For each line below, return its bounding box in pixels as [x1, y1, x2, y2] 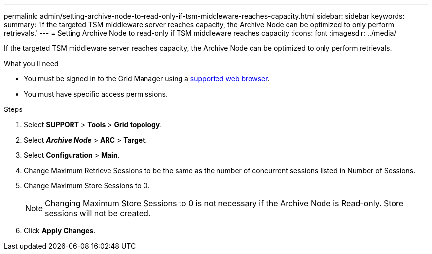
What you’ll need [4, 59, 59, 68]
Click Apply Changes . [24, 226, 96, 235]
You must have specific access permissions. [24, 90, 168, 98]
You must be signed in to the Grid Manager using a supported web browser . [24, 74, 270, 83]
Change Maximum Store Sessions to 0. [24, 181, 150, 190]
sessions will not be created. [45, 208, 151, 218]
